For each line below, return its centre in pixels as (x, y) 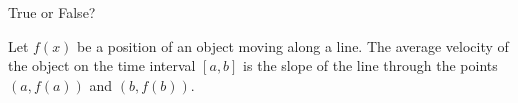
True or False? (52, 12)
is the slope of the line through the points (370, 65)
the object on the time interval (102, 65)
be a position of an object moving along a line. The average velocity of (293, 45)
